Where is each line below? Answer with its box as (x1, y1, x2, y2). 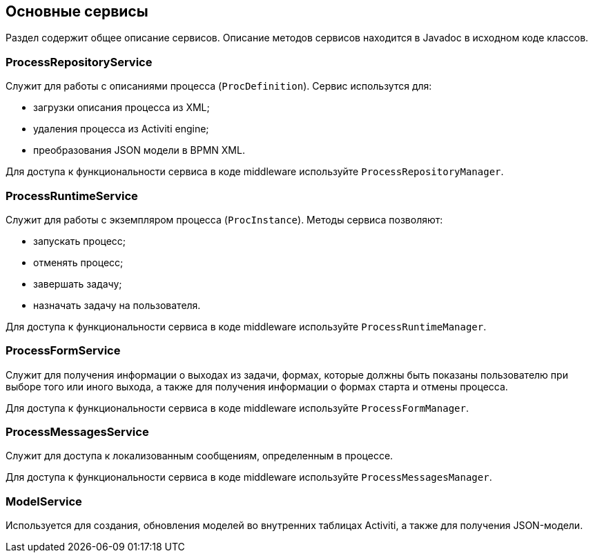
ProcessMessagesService (6, 425, 149, 439)
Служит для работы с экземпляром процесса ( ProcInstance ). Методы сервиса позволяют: (6, 213, 443, 226)
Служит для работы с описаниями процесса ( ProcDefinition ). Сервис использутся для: (6, 80, 432, 92)
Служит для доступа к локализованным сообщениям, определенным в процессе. (6, 450, 393, 462)
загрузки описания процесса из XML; (33, 101, 210, 114)
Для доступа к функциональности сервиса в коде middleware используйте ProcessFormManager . (6, 401, 469, 414)
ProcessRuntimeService (6, 188, 138, 203)
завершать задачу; (33, 277, 122, 290)
